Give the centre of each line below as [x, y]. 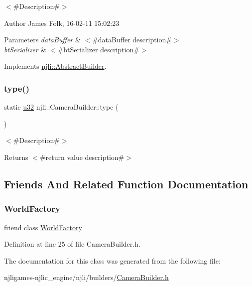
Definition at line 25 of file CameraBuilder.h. [72, 244]
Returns [16, 157]
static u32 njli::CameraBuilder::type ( [61, 107]
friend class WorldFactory [43, 227]
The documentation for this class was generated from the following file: [112, 260]
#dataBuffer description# [132, 40]
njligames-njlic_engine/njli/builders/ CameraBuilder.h [86, 277]
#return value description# [82, 157]
